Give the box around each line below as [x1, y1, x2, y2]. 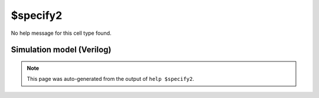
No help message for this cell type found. [11, 30, 112, 37]
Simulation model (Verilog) [11, 45, 112, 55]
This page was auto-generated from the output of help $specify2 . [27, 76, 194, 83]
